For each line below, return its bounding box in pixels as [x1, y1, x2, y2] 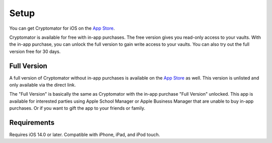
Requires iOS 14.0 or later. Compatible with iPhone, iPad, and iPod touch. [9, 131, 160, 138]
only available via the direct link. [9, 82, 76, 88]
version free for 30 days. [9, 48, 61, 54]
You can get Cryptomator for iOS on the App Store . [9, 25, 115, 31]
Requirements [9, 118, 55, 127]
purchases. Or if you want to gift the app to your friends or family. [9, 105, 146, 111]
